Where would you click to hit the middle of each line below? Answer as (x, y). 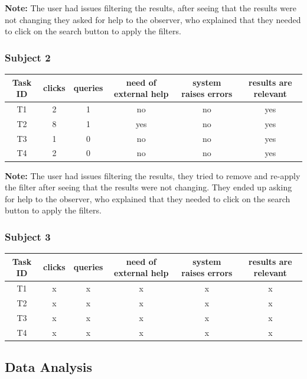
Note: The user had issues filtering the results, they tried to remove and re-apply (153, 175)
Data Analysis (49, 367)
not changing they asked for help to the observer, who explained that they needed (153, 19)
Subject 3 (28, 236)
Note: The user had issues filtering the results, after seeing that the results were (151, 8)
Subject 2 (28, 57)
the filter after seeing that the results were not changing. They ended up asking (148, 187)
